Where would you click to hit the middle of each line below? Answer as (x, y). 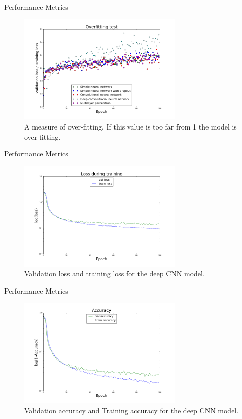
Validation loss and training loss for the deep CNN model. (115, 273)
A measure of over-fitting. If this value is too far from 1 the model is (131, 127)
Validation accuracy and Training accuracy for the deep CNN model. (132, 410)
